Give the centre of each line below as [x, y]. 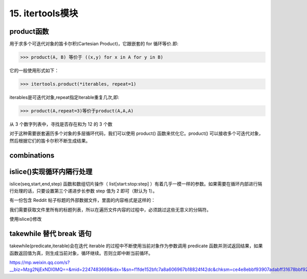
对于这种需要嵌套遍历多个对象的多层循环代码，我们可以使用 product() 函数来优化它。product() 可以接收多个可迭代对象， [136, 133]
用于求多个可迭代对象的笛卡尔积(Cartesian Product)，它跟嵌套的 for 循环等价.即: [94, 44]
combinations [32, 155]
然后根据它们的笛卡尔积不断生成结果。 [50, 141]
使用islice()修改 [26, 219]
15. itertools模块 [44, 13]
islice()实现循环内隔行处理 [51, 171]
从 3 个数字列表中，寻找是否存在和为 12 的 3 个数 [61, 124]
